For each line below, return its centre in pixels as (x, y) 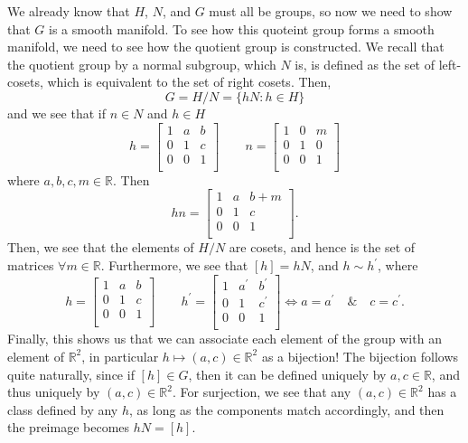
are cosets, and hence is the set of (322, 247)
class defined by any (63, 409)
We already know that (69, 11)
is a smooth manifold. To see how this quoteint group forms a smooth (242, 28)
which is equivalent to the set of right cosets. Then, (189, 82)
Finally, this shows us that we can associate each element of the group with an (225, 339)
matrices (31, 265)
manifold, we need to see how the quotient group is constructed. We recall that (226, 47)
